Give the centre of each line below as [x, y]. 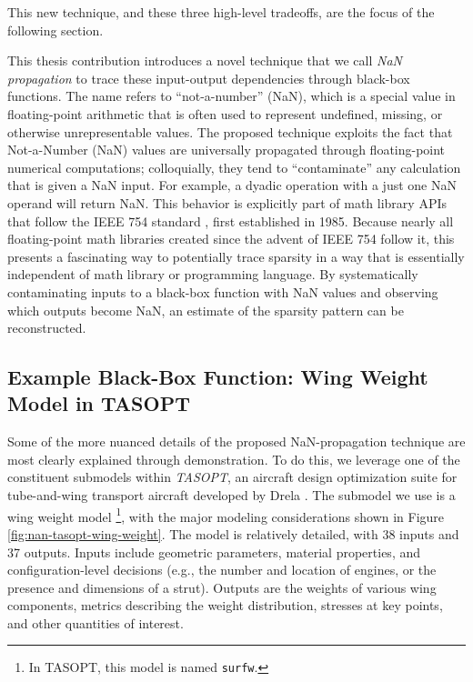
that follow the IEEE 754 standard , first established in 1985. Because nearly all [231, 221]
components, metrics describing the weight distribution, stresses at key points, [225, 605]
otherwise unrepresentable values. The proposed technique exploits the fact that [230, 131]
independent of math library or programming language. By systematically [213, 274]
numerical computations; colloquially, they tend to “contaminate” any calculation [234, 167]
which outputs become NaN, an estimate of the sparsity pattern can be [206, 310]
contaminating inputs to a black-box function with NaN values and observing [223, 291]
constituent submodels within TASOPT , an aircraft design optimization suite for [232, 477]
